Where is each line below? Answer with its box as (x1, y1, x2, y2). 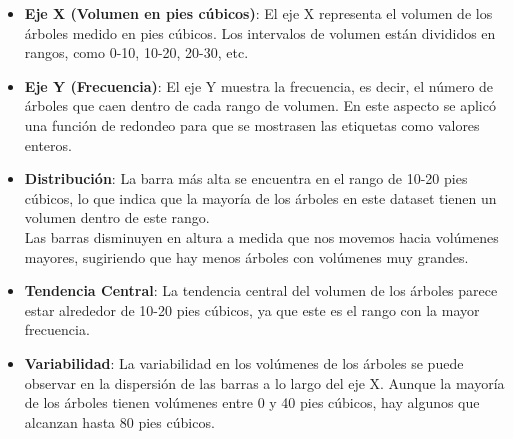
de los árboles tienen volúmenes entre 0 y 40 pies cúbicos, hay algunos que (24, 392, 480, 413)
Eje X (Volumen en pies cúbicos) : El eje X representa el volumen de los (24, 3, 493, 23)
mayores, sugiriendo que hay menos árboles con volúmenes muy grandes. (24, 246, 469, 267)
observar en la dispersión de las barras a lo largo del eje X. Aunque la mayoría (24, 372, 505, 393)
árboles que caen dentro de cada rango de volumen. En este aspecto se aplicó (24, 95, 496, 116)
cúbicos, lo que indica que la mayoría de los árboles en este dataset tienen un (24, 187, 497, 208)
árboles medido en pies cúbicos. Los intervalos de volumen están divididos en (24, 22, 496, 43)
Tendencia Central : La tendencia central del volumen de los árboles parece (24, 280, 498, 301)
